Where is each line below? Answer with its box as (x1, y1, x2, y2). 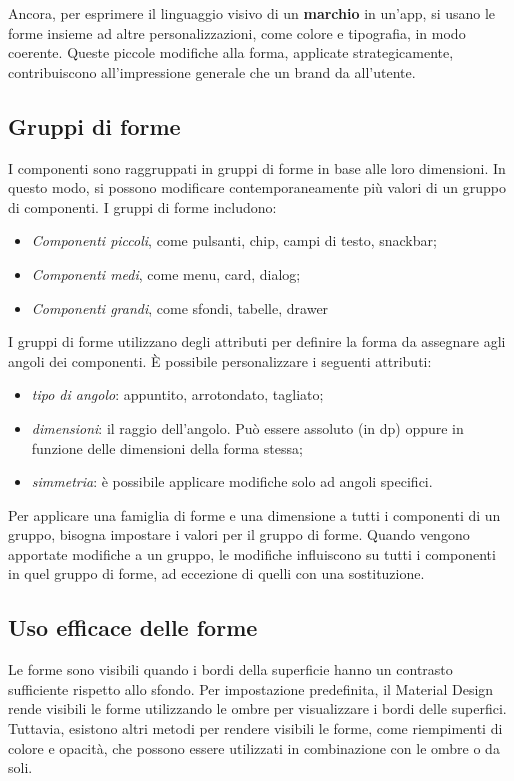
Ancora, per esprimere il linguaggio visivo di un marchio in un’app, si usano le (8, 3, 496, 23)
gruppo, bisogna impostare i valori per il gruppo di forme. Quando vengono (8, 524, 470, 545)
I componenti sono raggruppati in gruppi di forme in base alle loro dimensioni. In (8, 157, 506, 178)
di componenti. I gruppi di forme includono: (8, 196, 277, 217)
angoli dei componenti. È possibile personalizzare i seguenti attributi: (8, 350, 432, 371)
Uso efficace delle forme (8, 612, 258, 643)
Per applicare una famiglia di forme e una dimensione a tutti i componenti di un (8, 504, 501, 525)
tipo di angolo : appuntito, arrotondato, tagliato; (31, 384, 324, 405)
